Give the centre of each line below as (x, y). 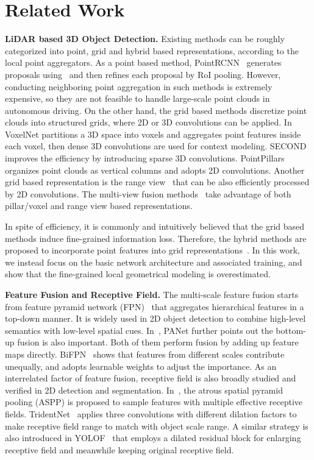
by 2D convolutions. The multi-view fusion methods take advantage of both (148, 193)
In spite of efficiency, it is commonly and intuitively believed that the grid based (155, 226)
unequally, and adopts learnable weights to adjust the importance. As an (141, 366)
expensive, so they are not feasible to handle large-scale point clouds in (137, 98)
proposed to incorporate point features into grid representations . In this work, (152, 250)
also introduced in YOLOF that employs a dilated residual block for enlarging (153, 438)
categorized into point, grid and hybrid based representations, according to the (152, 50)
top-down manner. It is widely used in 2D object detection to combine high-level (155, 318)
